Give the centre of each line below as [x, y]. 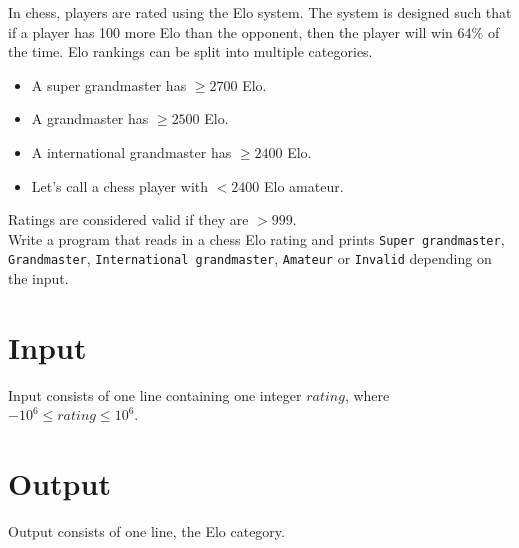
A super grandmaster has [109, 84]
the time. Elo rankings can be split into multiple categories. [190, 51]
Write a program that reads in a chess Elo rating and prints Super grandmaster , [256, 238]
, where [367, 394]
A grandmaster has [90, 118]
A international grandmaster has [131, 151]
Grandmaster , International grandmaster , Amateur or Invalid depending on [250, 258]
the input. [38, 278]
